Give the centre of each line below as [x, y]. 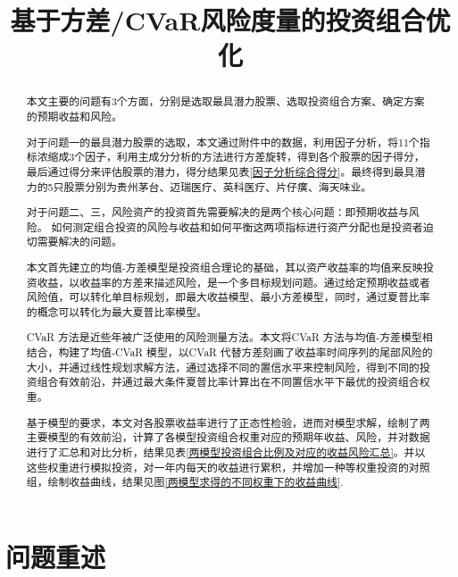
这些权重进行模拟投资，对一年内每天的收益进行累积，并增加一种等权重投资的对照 [228, 467]
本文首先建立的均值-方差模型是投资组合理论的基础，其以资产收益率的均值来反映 [225, 267]
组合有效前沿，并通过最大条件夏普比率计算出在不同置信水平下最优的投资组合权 [233, 382]
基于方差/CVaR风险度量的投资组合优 [230, 20]
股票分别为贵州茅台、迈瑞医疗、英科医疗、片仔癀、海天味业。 [218, 186]
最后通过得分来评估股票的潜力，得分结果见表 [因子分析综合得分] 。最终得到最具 [221, 171]
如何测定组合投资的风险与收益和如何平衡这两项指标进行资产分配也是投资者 [237, 226]
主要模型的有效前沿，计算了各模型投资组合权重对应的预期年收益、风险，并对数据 [228, 437]
